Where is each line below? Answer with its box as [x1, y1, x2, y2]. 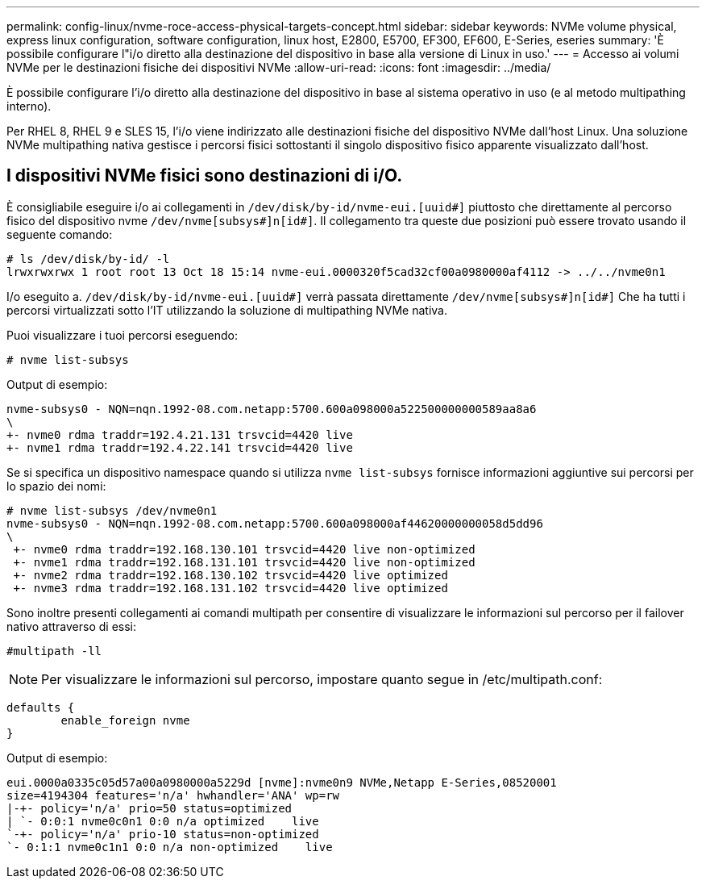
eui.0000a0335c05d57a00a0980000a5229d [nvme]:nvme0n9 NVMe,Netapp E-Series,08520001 [6, 775, 557, 789]
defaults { [6, 700, 75, 714]
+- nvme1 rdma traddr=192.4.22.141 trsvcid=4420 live [6, 440, 353, 454]
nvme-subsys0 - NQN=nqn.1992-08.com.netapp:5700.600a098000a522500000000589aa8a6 [6, 402, 537, 415]
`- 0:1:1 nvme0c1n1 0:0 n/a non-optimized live [6, 840, 333, 854]
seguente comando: [6, 227, 113, 241]
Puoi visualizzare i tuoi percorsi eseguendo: [6, 328, 239, 342]
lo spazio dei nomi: [6, 478, 106, 493]
